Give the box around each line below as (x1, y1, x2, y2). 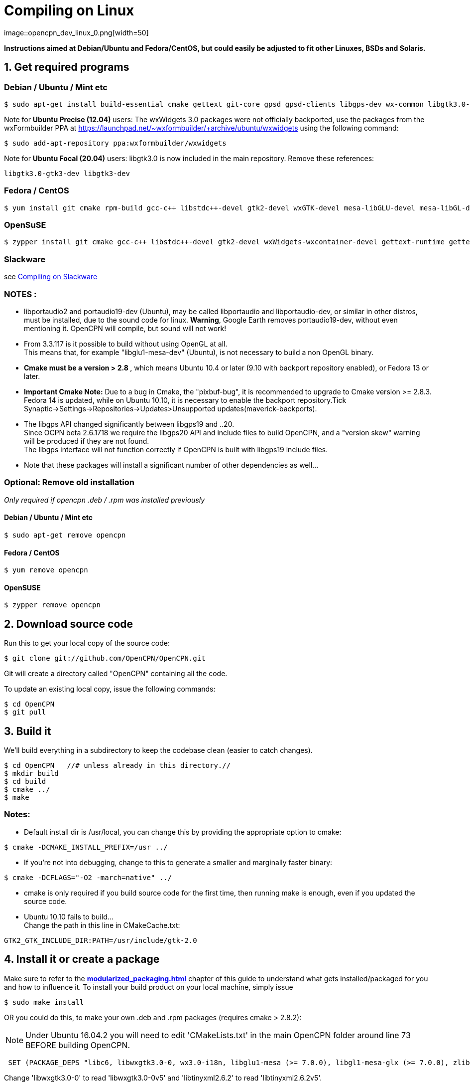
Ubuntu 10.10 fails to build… (24, 912, 114, 921)
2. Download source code (4, 617, 133, 630)
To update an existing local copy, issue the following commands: (4, 685, 216, 694)
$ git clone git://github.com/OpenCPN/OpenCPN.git (4, 654, 206, 663)
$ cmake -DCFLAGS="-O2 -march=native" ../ (4, 873, 172, 882)
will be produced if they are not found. (24, 436, 149, 445)
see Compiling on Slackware (4, 272, 98, 281)
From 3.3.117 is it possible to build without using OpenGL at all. (24, 339, 228, 348)
